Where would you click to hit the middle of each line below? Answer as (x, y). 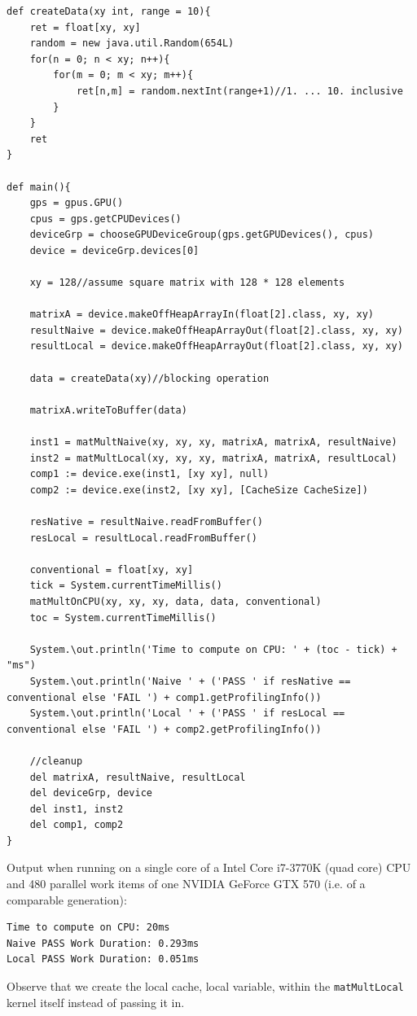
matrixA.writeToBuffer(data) (108, 410)
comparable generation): (67, 899)
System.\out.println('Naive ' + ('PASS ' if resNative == (190, 681)
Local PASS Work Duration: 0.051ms (103, 959)
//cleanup (56, 761)
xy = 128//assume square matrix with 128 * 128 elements (187, 283)
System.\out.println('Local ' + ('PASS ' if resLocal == (187, 714)
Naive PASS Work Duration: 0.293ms (103, 943)
